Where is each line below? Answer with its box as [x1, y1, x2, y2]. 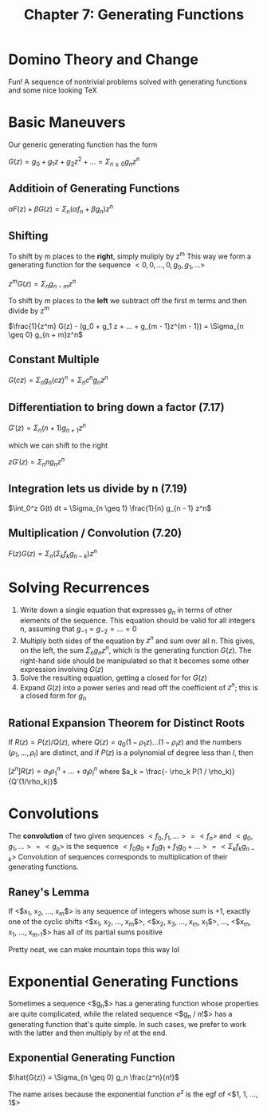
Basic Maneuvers [8, 113, 126, 132]
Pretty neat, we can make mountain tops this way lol [8, 944, 180, 954]
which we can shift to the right [8, 440, 108, 450]
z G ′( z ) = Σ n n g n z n [8, 456, 65, 468]
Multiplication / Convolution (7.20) [8, 527, 182, 540]
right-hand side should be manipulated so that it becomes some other [19, 656, 249, 666]
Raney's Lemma [8, 885, 90, 899]
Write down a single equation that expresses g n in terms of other [19, 605, 233, 616]
